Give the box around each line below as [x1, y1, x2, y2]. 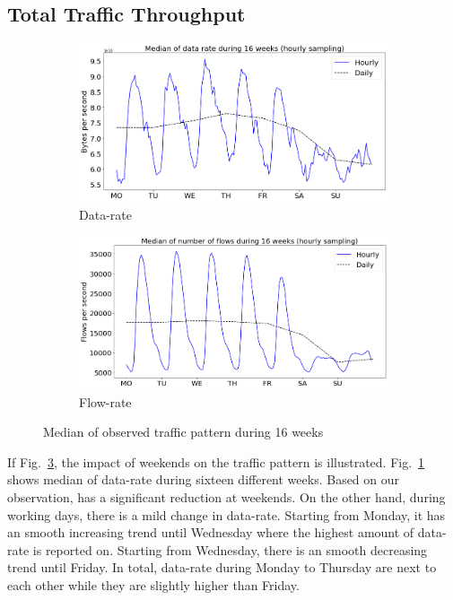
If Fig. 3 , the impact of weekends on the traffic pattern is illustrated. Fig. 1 [7, 452, 425, 471]
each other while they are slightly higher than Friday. [7, 575, 300, 594]
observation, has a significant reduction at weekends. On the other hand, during [7, 488, 446, 507]
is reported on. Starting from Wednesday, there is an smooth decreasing [32, 540, 428, 559]
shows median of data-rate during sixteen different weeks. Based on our [7, 470, 400, 489]
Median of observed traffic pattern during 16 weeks [43, 422, 324, 441]
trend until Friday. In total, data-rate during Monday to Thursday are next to [7, 558, 437, 577]
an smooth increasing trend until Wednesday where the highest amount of [7, 523, 414, 542]
